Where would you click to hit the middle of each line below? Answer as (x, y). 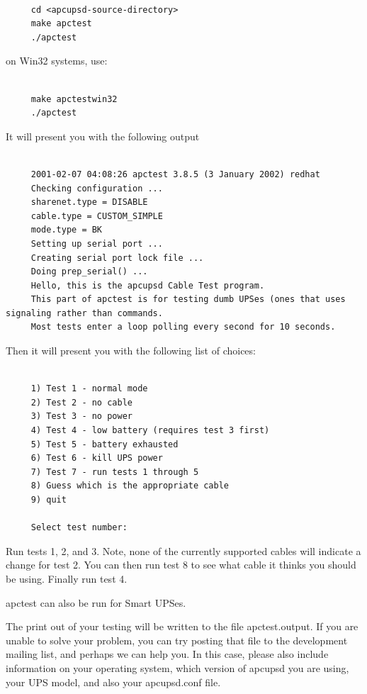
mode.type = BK (67, 230)
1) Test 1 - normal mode (89, 389)
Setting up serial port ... (97, 244)
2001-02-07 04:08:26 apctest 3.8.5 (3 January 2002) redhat (175, 174)
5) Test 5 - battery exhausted (105, 444)
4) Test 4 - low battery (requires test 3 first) (150, 431)
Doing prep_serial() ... (89, 272)
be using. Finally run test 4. (67, 578)
